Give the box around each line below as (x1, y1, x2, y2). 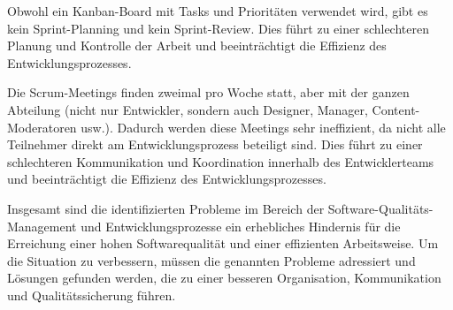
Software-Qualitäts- (327, 199, 434, 217)
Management (7, 216, 77, 235)
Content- (372, 100, 420, 118)
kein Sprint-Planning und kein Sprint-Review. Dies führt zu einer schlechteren (7, 19, 429, 37)
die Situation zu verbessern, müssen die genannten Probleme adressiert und (7, 251, 416, 269)
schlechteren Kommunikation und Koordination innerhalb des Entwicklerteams (7, 152, 434, 170)
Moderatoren (7, 117, 77, 136)
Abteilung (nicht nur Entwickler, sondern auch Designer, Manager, (7, 100, 368, 118)
